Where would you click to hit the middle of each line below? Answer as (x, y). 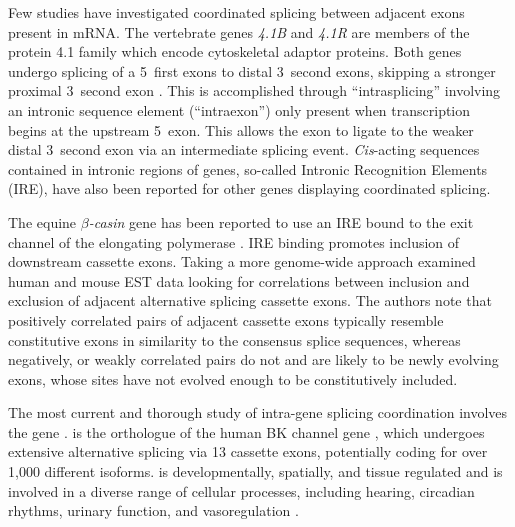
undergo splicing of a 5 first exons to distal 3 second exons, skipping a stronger (252, 70)
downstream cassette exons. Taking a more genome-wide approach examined (242, 261)
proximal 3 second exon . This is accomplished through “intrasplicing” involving (254, 90)
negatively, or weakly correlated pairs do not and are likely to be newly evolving (253, 359)
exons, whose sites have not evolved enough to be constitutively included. (233, 378)
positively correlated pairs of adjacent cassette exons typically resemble (226, 319)
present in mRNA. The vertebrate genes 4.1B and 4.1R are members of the (239, 31)
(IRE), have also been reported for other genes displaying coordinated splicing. (249, 188)
